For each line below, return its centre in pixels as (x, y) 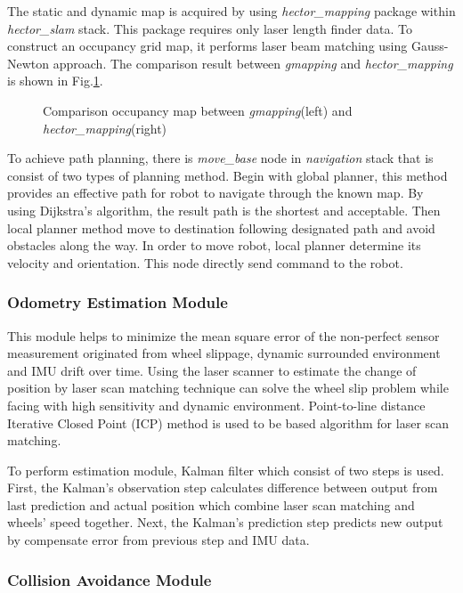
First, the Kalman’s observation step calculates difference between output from (223, 487)
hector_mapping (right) (105, 128)
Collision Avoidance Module (110, 579)
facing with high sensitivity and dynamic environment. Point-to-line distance (216, 405)
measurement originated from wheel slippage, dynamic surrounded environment (224, 353)
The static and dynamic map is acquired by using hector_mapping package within (231, 11)
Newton (28, 63)
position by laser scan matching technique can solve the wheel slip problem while (228, 388)
